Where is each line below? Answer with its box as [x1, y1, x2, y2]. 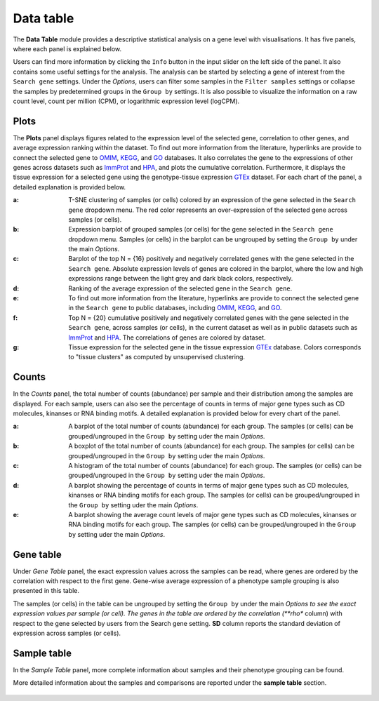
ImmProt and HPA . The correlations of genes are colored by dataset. [68, 333, 266, 342]
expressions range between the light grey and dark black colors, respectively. [68, 274, 293, 283]
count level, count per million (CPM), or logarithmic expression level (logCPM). [13, 97, 240, 105]
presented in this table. [13, 587, 80, 595]
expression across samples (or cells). [13, 629, 121, 638]
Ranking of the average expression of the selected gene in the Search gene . [68, 284, 293, 293]
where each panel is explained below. [13, 44, 122, 53]
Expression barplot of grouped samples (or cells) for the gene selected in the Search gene [68, 225, 333, 234]
